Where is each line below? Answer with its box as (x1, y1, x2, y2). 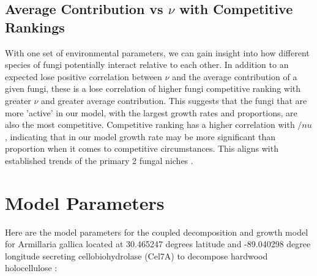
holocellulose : (5, 261, 58, 274)
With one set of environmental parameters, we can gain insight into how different (5, 46, 310, 59)
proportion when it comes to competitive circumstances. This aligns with (5, 142, 278, 155)
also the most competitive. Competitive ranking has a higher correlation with (5, 118, 295, 131)
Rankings (5, 17, 65, 36)
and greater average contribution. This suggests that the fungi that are (41, 94, 307, 106)
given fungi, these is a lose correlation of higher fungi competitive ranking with (5, 82, 301, 95)
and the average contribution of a (172, 70, 297, 83)
